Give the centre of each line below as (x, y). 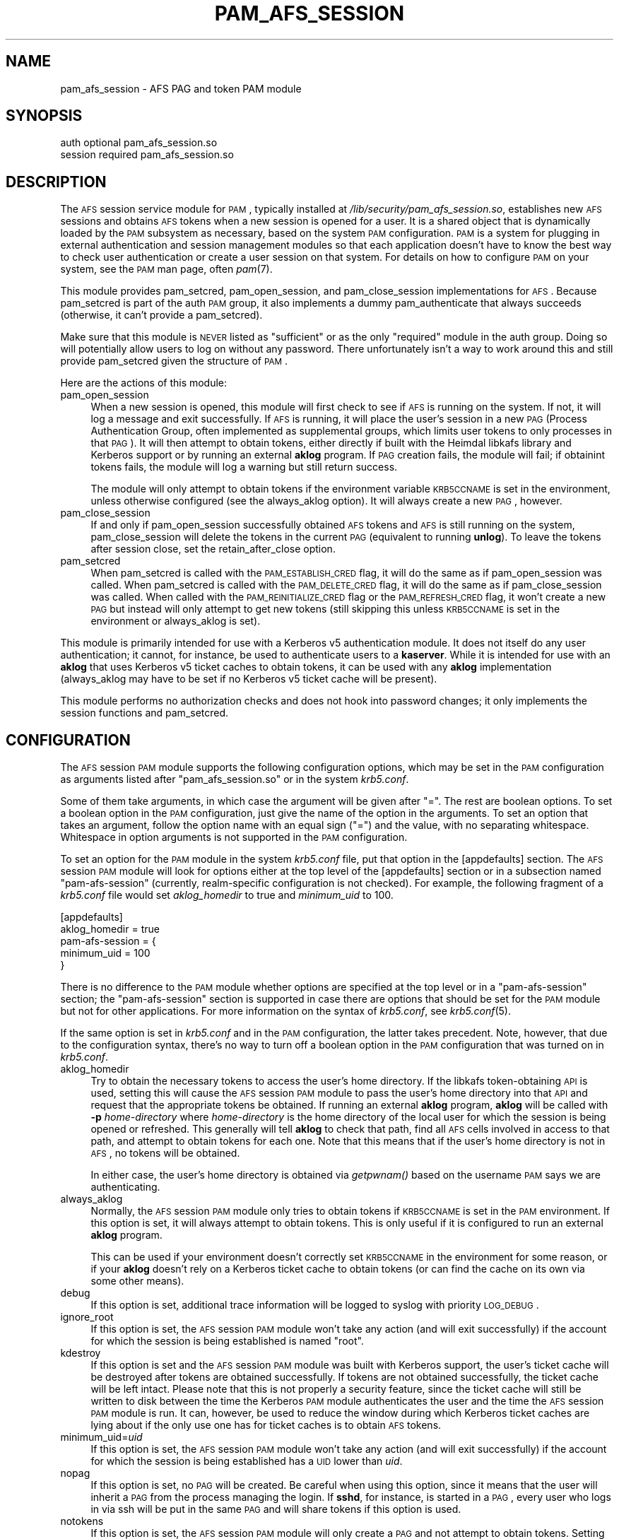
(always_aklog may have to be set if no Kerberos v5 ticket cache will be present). (249, 679)
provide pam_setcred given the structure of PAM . (174, 361)
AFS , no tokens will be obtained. (165, 1153)
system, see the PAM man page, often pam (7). (166, 269)
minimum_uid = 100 (105, 953)
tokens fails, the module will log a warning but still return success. (244, 467)
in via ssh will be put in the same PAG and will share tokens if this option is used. (276, 1509)
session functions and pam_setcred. (145, 713)
